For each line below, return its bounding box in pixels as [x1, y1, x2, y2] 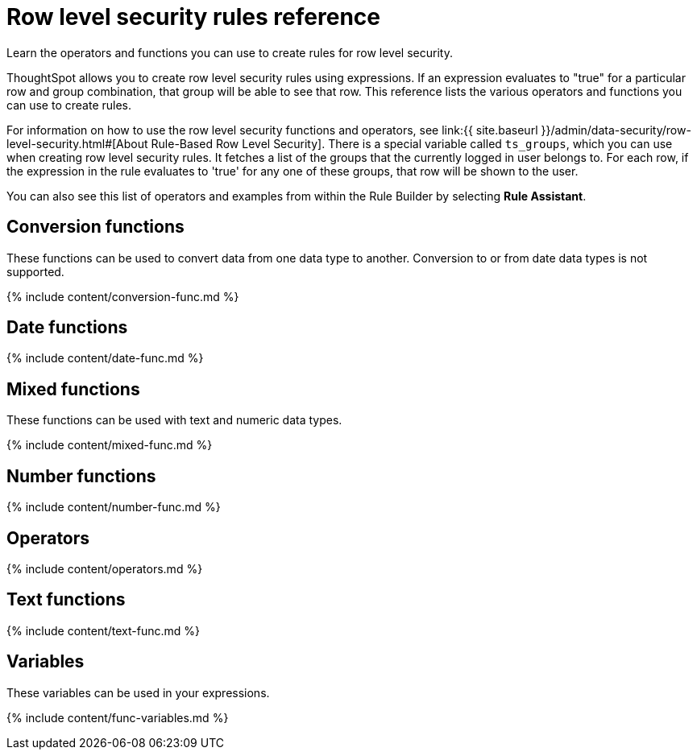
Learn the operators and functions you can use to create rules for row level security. [6, 45, 453, 60]
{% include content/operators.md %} [6, 561, 203, 576]
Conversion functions [6, 217, 185, 238]
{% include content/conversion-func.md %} [6, 289, 239, 304]
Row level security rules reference [6, 3, 380, 31]
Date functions [6, 317, 128, 338]
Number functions [6, 465, 156, 486]
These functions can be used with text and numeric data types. [6, 413, 342, 428]
